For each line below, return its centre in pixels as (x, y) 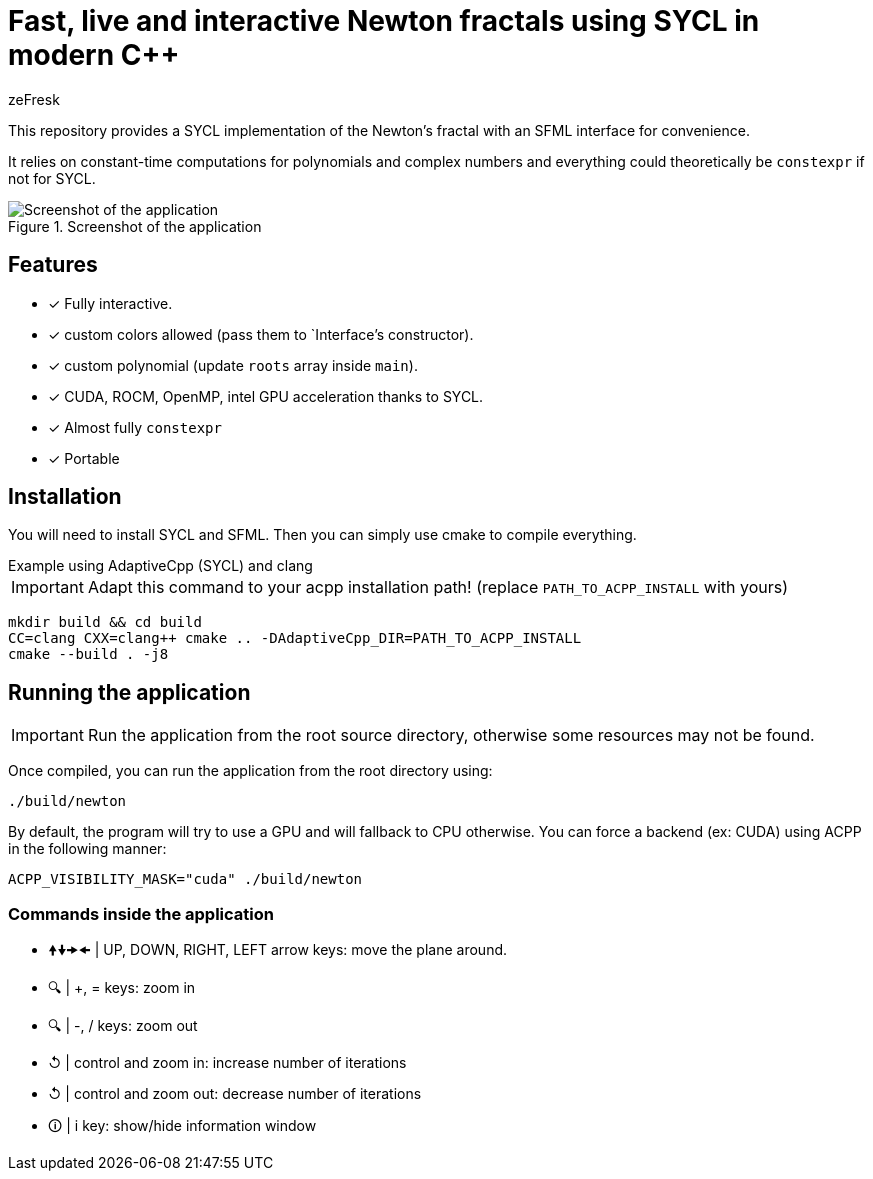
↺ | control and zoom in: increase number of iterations (227, 1063)
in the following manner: (87, 849)
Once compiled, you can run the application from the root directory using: (250, 771)
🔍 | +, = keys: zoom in (122, 988)
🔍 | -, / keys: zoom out (123, 1026)
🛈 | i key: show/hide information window (182, 1126)
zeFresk (34, 99)
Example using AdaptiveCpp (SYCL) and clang (160, 566)
